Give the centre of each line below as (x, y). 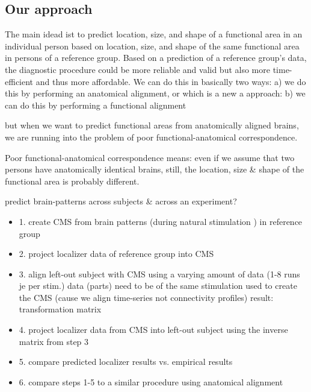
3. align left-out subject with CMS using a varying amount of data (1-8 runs (159, 273)
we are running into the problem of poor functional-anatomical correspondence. (151, 137)
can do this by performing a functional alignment (96, 105)
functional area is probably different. (72, 181)
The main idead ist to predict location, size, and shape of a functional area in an (154, 34)
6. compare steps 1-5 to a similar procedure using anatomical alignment (151, 381)
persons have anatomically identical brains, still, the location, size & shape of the (155, 169)
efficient (19, 81)
